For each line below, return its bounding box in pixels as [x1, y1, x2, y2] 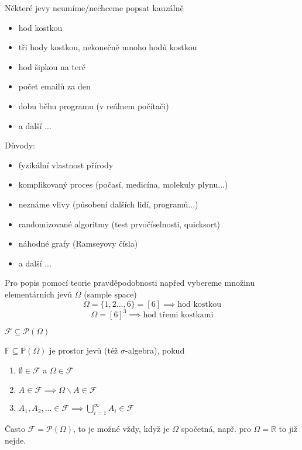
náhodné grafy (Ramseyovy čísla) [18, 237, 138, 250]
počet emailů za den [18, 80, 91, 92]
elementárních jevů [5, 288, 73, 300]
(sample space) [84, 288, 137, 300]
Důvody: [5, 139, 35, 151]
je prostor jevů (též [49, 344, 118, 356]
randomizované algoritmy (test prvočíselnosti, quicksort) [18, 217, 221, 230]
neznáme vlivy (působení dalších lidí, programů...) [18, 198, 198, 210]
